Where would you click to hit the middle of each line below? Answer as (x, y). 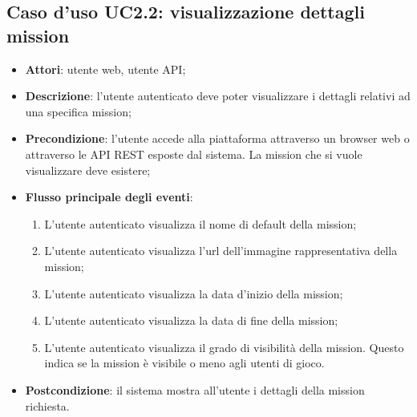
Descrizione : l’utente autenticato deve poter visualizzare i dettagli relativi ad (218, 96)
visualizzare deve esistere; (88, 170)
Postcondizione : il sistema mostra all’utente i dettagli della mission (195, 389)
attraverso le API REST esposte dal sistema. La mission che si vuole (194, 154)
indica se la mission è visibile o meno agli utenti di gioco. (184, 363)
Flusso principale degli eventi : (109, 197)
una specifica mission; (78, 111)
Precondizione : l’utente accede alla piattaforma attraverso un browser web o (217, 138)
